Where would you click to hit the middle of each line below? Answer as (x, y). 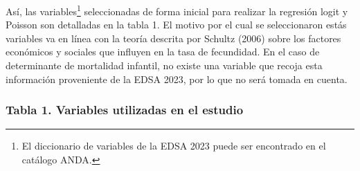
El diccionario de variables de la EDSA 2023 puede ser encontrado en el (174, 146)
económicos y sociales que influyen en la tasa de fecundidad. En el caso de (163, 52)
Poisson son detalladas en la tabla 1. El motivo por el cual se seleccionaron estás (176, 25)
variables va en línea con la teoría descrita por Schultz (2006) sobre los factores (173, 38)
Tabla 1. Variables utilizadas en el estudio (125, 110)
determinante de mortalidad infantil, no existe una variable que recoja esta (164, 65)
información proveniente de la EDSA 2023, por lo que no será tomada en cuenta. (177, 79)
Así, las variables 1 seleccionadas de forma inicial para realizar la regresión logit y (177, 10)
